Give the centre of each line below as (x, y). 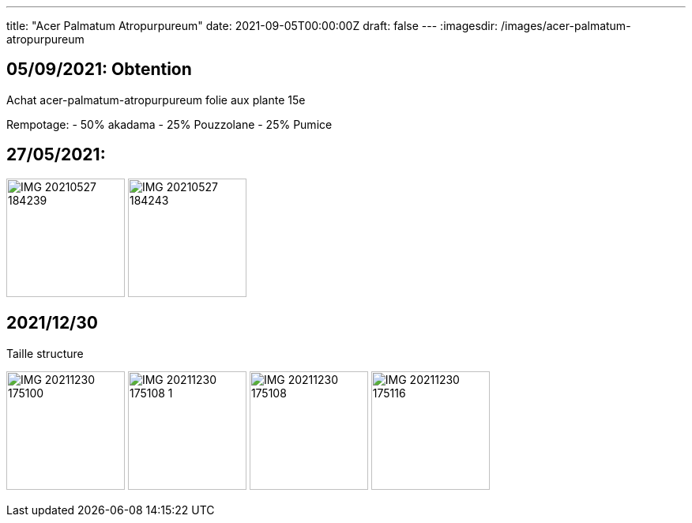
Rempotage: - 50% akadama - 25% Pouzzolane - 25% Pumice (169, 124)
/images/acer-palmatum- (566, 26)
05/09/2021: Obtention (99, 70)
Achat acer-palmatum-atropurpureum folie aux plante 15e (156, 100)
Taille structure (45, 353)
